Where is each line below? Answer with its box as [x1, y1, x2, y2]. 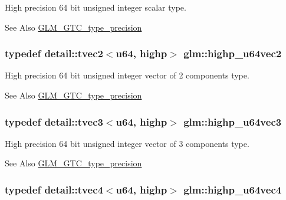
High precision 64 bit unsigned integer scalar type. [5, 1, 186, 13]
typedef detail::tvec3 [5, 114, 103, 129]
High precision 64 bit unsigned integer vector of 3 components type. [5, 137, 249, 149]
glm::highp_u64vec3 [183, 114, 282, 129]
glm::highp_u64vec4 [183, 182, 282, 196]
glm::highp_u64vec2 [183, 46, 282, 61]
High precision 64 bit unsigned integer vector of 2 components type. [5, 69, 249, 81]
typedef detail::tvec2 [5, 46, 103, 61]
